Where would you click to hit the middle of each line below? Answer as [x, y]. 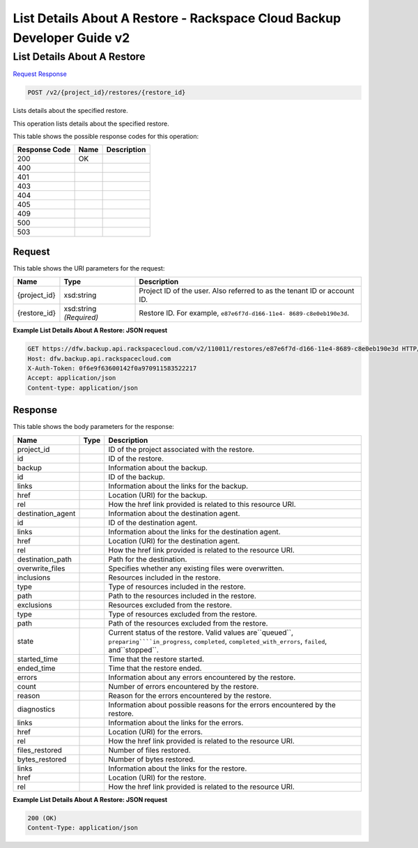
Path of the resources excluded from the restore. [188, 623]
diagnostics [36, 709]
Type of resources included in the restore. [177, 586]
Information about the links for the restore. [178, 768]
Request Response [40, 74]
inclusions [34, 577]
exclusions [34, 605]
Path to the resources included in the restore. [183, 596]
